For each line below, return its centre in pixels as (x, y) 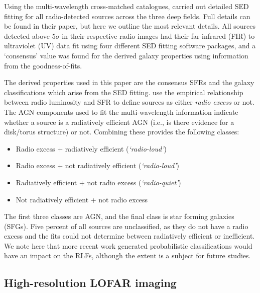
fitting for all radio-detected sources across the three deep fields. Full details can (127, 16)
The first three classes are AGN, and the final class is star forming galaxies (119, 216)
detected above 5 (30, 35)
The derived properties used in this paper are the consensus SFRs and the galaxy (129, 82)
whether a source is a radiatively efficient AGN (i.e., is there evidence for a (119, 122)
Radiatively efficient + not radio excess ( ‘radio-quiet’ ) (98, 182)
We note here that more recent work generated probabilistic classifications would (128, 245)
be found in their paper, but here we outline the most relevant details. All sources (130, 26)
